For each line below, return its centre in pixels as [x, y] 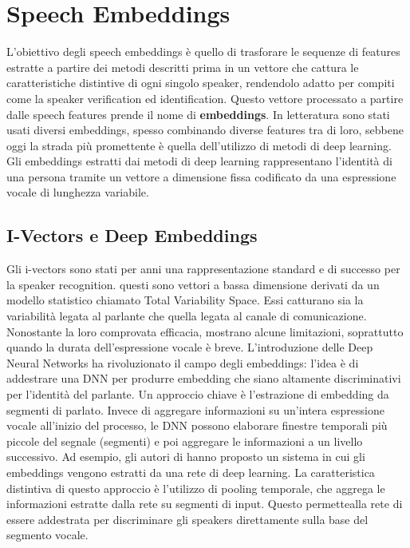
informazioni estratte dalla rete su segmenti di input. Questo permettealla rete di [205, 504]
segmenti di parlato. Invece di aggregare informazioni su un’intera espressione [195, 409]
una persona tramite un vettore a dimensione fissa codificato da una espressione [201, 176]
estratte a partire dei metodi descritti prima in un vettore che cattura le [183, 67]
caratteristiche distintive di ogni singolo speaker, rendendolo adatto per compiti [201, 83]
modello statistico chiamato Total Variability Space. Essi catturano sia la [185, 300]
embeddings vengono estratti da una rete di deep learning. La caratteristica [191, 472]
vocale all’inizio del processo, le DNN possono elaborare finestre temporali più [197, 425]
